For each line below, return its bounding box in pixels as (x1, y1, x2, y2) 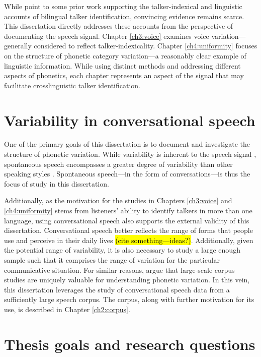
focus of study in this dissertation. (4, 178, 109, 189)
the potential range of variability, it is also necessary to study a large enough (4, 245, 240, 255)
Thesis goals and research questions (4, 333, 255, 354)
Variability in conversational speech (4, 109, 255, 130)
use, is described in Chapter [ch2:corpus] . (4, 304, 130, 314)
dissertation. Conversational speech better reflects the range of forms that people (4, 225, 253, 235)
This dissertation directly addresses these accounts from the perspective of (4, 21, 233, 31)
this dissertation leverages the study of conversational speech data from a (4, 284, 230, 294)
